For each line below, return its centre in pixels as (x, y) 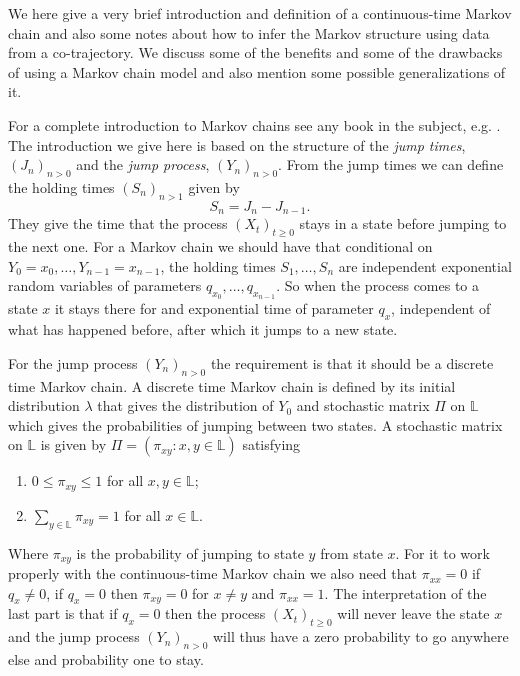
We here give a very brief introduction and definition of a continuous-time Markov (260, 13)
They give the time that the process (118, 223)
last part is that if (63, 613)
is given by (73, 444)
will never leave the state (413, 613)
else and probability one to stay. (106, 659)
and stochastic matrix (363, 405)
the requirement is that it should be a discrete (352, 362)
